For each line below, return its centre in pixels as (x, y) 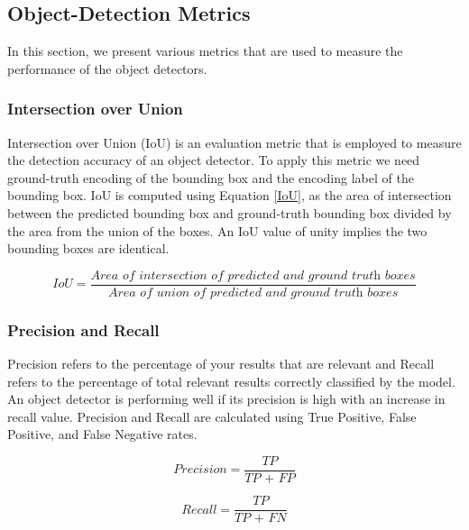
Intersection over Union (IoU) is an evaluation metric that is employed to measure (234, 142)
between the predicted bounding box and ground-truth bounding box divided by (230, 212)
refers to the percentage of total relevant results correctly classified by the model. (231, 381)
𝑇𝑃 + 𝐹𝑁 (261, 519)
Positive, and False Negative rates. (102, 434)
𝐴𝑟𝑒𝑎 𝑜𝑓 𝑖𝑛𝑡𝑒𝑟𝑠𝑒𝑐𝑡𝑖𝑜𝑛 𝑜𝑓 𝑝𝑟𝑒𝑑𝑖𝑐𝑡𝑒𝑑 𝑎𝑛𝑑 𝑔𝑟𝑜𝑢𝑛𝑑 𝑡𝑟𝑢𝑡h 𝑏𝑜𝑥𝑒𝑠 (253, 275)
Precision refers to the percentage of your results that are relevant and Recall (221, 364)
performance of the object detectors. (107, 68)
